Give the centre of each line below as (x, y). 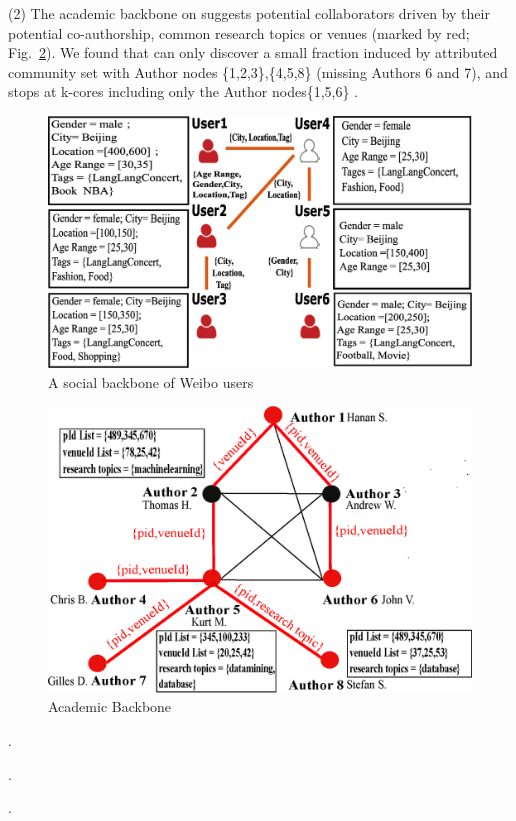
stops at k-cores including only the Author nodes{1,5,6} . (183, 91)
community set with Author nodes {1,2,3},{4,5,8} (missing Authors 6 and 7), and (258, 71)
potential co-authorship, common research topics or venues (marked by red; (239, 32)
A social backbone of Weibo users (151, 381)
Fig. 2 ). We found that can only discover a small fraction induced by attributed (253, 52)
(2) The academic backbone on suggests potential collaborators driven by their (249, 13)
